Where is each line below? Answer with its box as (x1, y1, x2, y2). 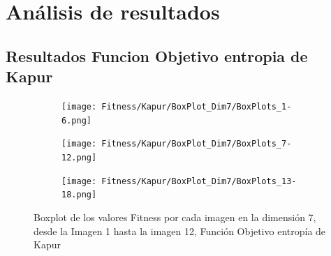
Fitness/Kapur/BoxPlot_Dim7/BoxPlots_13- (101, 176, 297, 186)
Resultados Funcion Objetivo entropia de (6, 45, 308, 66)
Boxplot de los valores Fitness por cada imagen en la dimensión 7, (34, 209, 316, 224)
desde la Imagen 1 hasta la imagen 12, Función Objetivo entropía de (34, 223, 326, 238)
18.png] (61, 190, 97, 200)
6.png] (61, 115, 91, 126)
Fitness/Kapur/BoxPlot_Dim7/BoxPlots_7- (101, 139, 292, 149)
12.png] (61, 152, 97, 163)
